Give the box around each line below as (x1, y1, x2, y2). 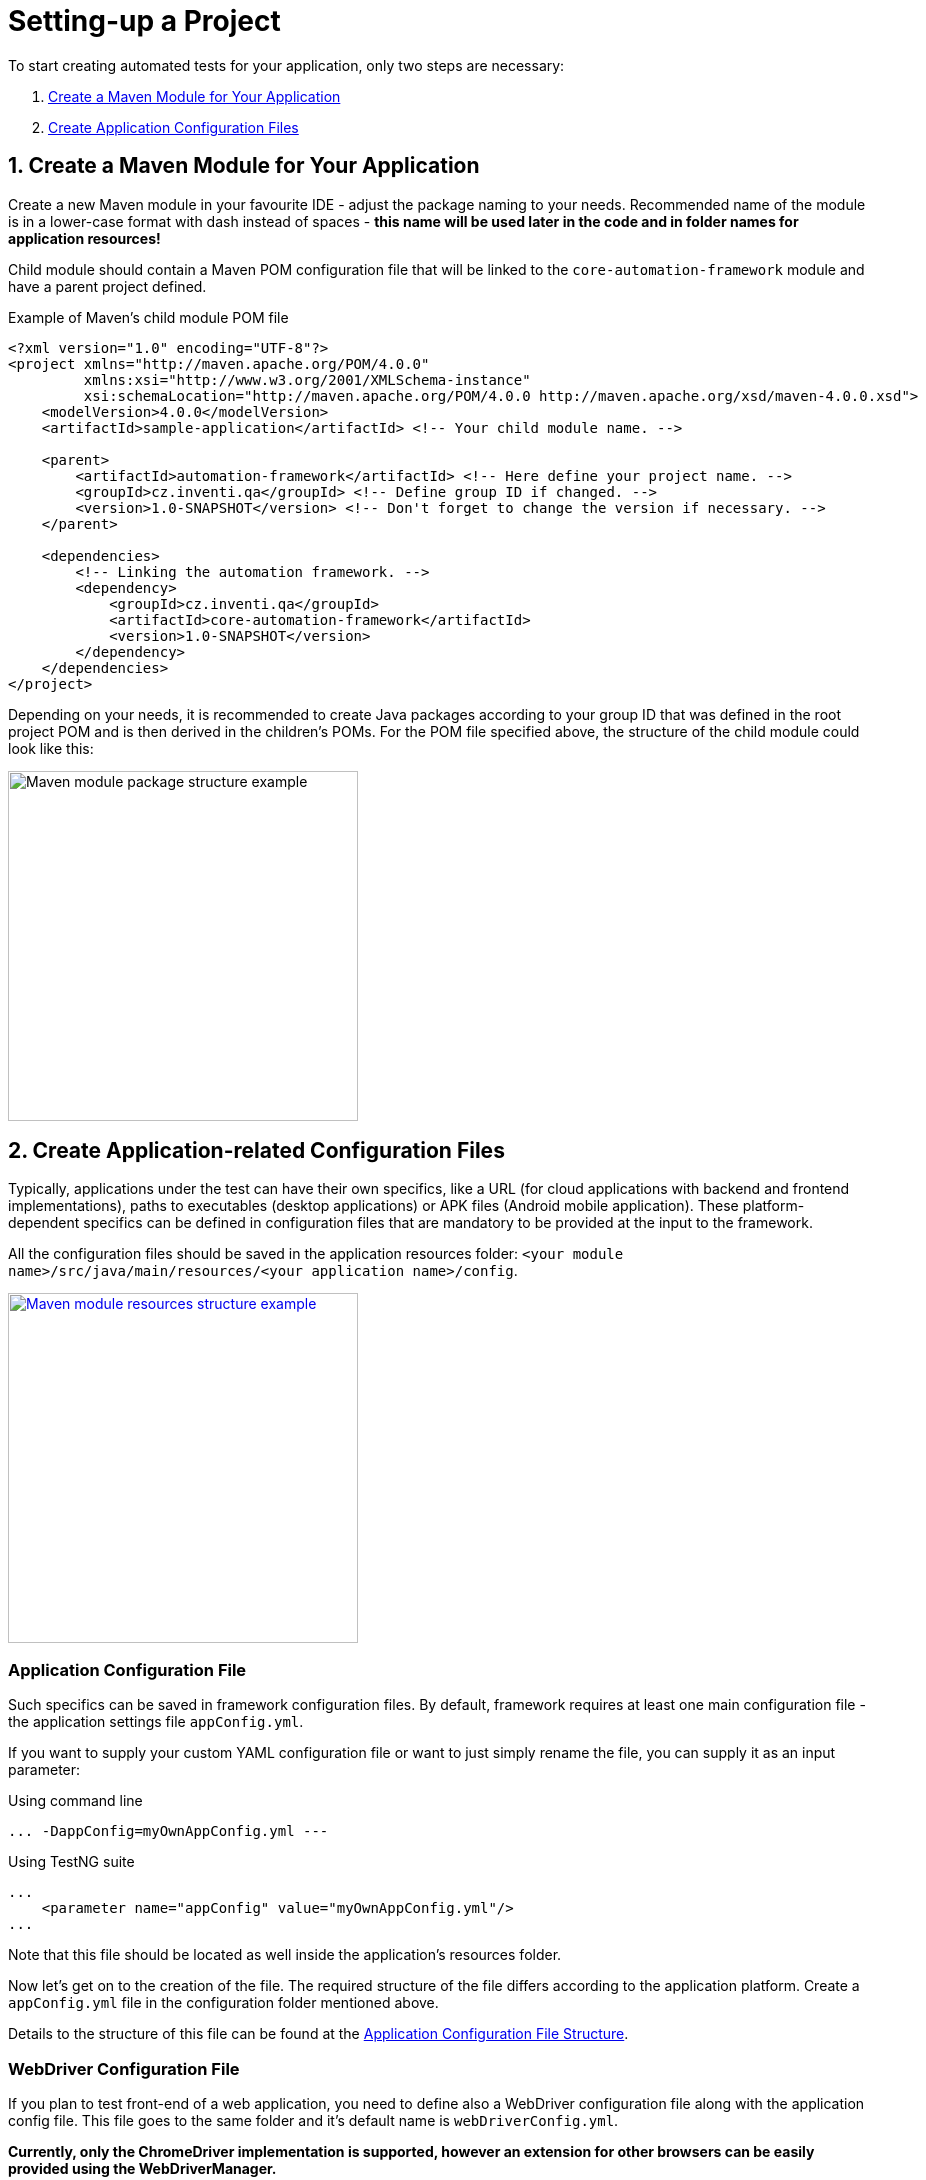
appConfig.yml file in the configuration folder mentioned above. (8, 1994, 439, 2012)
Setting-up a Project (8, 4, 281, 38)
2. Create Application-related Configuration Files (8, 1138, 505, 1164)
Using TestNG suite (8, 1853, 135, 1871)
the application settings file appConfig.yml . (8, 1713, 304, 1731)
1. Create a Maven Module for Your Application (8, 153, 480, 179)
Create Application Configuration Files (48, 118, 299, 136)
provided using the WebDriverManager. (8, 2159, 277, 2177)
